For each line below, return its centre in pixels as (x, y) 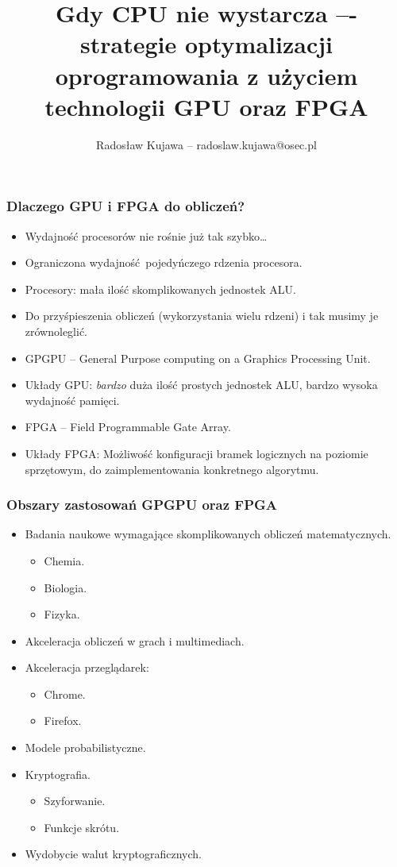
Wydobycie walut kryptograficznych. (113, 854)
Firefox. (63, 721)
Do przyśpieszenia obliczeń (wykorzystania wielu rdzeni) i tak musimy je (202, 316)
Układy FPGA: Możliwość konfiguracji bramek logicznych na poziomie (197, 453)
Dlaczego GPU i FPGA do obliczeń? (126, 206)
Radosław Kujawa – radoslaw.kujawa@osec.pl (206, 144)
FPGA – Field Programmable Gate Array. (128, 427)
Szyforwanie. (75, 801)
